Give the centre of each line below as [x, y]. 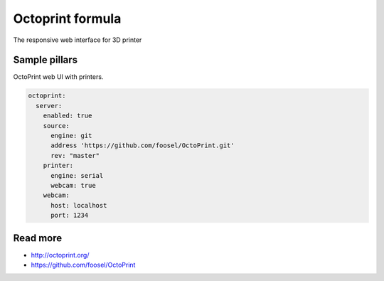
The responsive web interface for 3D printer [78, 40]
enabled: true [68, 116]
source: [57, 126]
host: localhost [79, 205]
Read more [38, 238]
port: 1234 [70, 216]
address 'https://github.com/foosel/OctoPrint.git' [143, 145]
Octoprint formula [67, 18]
